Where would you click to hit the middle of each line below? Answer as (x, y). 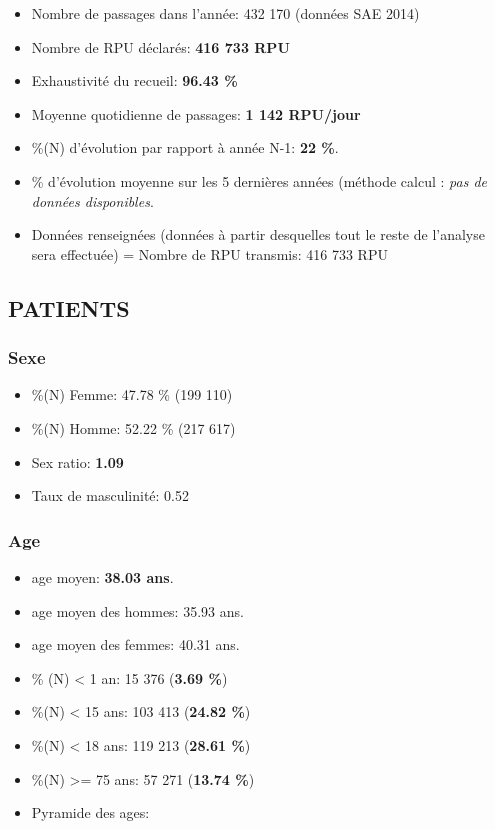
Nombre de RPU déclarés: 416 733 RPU (160, 46)
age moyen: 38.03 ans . (102, 576)
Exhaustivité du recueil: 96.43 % (134, 80)
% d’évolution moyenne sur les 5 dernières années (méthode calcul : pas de (259, 180)
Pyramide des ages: (90, 812)
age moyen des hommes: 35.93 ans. (137, 610)
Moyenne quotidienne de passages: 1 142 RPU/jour (196, 113)
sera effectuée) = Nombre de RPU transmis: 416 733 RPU (209, 253)
